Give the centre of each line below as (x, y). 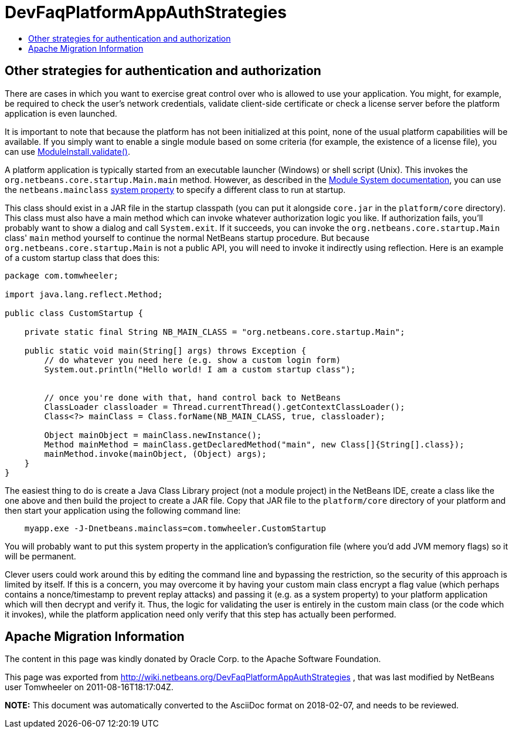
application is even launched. (61, 113)
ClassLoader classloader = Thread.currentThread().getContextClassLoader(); (225, 407)
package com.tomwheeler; (62, 275)
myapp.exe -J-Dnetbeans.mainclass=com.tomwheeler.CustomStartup (175, 528)
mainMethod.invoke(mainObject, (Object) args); (155, 454)
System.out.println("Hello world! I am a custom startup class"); (200, 369)
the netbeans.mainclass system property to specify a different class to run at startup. (175, 189)
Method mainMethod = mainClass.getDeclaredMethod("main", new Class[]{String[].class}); (254, 444)
